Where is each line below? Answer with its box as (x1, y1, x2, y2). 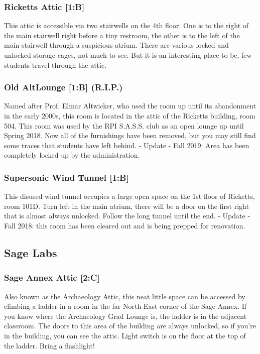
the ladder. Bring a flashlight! (4, 340, 95, 350)
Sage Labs (4, 245, 57, 260)
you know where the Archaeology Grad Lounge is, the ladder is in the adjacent (4, 310, 247, 321)
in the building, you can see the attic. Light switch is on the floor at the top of (4, 330, 246, 340)
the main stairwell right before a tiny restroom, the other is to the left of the (4, 30, 240, 40)
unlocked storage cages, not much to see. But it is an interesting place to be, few (4, 50, 252, 60)
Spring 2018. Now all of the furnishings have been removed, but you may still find (4, 130, 256, 141)
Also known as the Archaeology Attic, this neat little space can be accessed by (4, 291, 245, 301)
